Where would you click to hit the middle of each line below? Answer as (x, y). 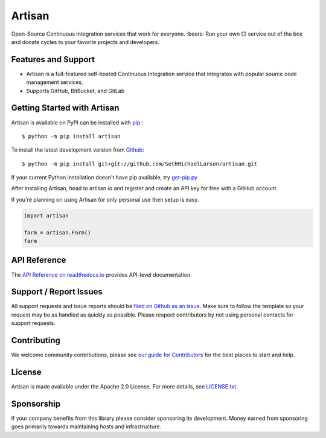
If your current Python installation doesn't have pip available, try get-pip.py (104, 178)
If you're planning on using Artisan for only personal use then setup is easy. (105, 199)
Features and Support (53, 60)
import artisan (46, 215)
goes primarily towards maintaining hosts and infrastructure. (86, 427)
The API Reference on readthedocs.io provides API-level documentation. (102, 274)
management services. (55, 82)
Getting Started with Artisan (65, 108)
